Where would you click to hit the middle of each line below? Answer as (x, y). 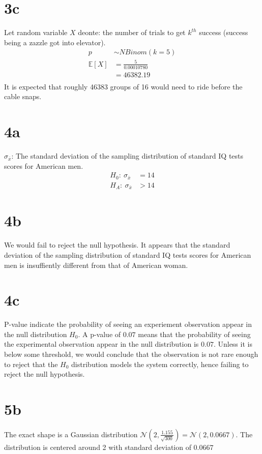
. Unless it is (233, 344)
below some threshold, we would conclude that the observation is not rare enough (131, 354)
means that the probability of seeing (194, 334)
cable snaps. (23, 96)
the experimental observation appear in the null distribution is (101, 344)
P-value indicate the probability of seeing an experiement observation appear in (128, 324)
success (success (224, 32)
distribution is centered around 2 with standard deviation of (98, 447)
